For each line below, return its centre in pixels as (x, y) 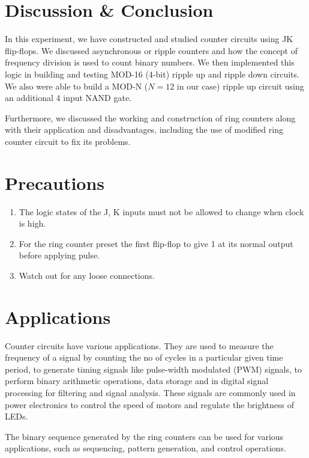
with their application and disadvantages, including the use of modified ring (144, 130)
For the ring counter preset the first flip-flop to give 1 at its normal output (156, 243)
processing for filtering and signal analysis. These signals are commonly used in (150, 393)
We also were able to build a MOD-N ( (76, 86)
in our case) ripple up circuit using (240, 86)
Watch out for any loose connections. (87, 275)
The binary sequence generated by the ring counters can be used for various (144, 436)
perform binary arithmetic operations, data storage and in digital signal (137, 381)
